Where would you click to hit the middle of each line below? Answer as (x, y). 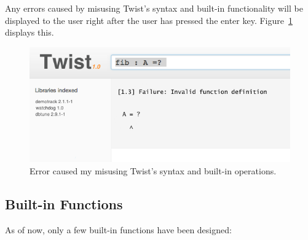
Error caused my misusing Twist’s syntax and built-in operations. (153, 170)
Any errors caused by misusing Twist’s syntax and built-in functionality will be (154, 8)
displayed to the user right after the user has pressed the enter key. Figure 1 (149, 20)
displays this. (30, 32)
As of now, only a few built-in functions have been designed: (118, 229)
